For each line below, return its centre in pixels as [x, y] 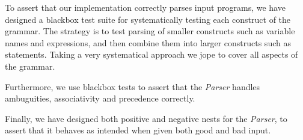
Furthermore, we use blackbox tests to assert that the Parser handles [133, 86]
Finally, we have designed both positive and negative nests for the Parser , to [146, 118]
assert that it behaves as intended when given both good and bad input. [138, 130]
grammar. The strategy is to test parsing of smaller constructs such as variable [150, 31]
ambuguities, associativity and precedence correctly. [100, 98]
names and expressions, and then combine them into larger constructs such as [148, 42]
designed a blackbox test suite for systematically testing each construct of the [148, 19]
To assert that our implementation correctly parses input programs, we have [145, 7]
